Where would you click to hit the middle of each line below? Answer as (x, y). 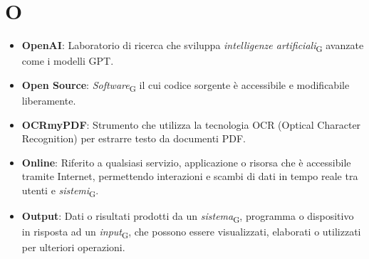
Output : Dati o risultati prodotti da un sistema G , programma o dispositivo (188, 217)
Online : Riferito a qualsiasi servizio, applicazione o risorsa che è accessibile (186, 162)
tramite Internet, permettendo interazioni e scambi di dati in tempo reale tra (190, 176)
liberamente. (49, 100)
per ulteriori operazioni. (73, 247)
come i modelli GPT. (68, 61)
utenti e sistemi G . (60, 191)
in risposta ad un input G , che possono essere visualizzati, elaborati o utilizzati (191, 232)
